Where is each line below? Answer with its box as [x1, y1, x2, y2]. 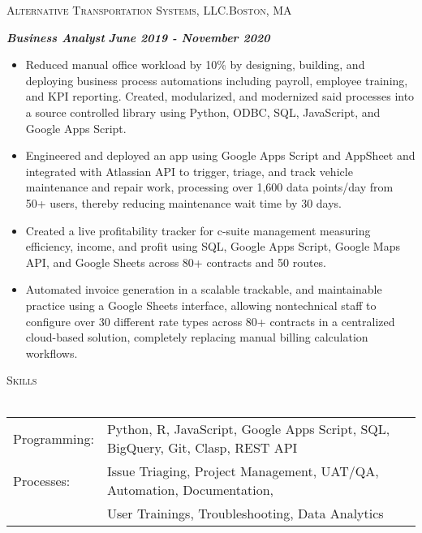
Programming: [13, 428, 94, 448]
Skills [6, 372, 37, 389]
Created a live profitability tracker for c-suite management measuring [25, 221, 371, 239]
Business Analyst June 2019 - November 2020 [6, 28, 270, 45]
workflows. [25, 344, 78, 361]
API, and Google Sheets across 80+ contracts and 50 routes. [25, 253, 327, 270]
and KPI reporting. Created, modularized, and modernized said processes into [25, 88, 415, 105]
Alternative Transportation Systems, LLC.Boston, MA [6, 2, 292, 18]
